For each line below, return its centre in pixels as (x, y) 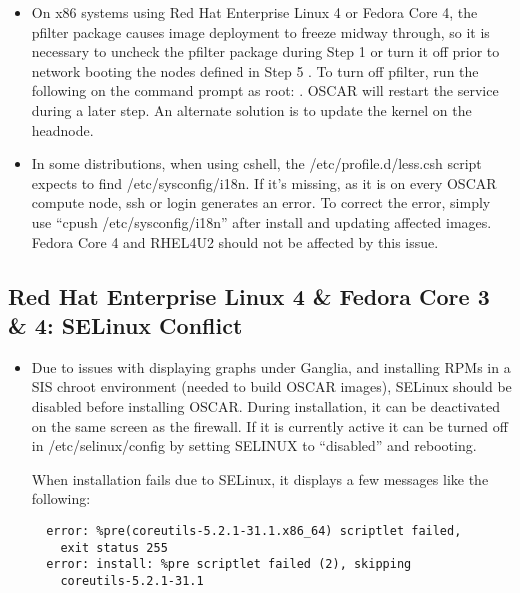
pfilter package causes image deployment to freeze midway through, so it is (260, 31)
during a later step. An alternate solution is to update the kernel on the (251, 109)
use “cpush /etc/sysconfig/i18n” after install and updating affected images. (261, 221)
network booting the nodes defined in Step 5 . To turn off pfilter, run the (255, 70)
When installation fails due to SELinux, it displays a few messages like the (260, 478)
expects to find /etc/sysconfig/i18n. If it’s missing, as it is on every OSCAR (264, 182)
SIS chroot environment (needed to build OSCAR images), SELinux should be (271, 386)
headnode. (62, 129)
